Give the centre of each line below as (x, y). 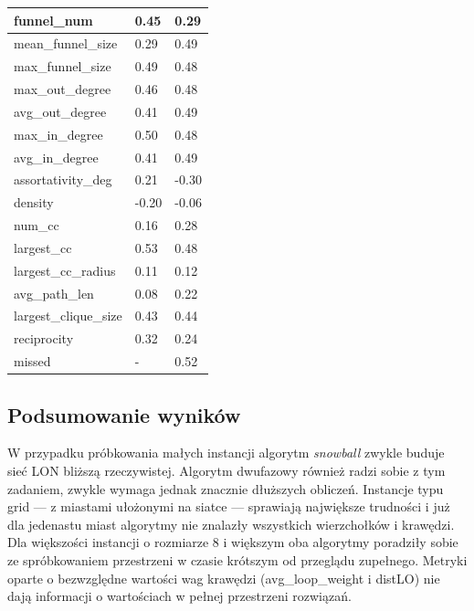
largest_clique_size (68, 316)
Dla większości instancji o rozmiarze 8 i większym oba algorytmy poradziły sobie (233, 542)
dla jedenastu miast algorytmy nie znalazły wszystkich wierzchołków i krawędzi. (231, 524)
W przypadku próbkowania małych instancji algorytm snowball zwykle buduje (226, 453)
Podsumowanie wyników (124, 414)
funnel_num (53, 20)
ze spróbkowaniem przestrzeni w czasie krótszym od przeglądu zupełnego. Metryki (237, 560)
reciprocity (44, 338)
